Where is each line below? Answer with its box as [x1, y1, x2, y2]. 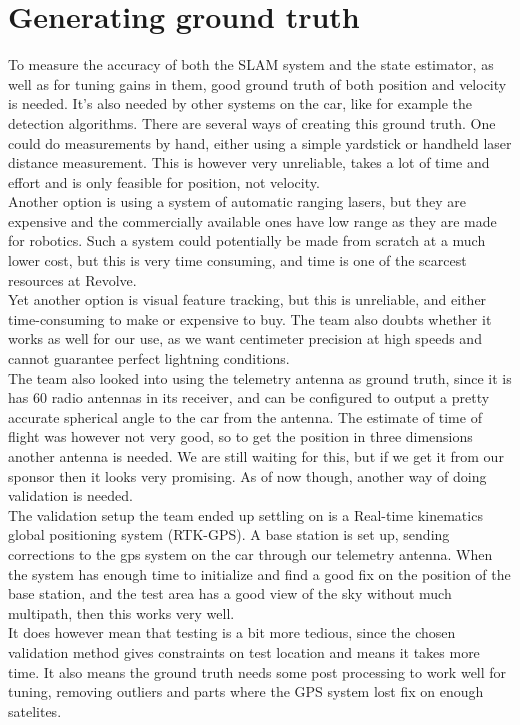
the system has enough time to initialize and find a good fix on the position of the [8, 563, 511, 584]
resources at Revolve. [8, 269, 137, 290]
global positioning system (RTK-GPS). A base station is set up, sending [8, 524, 450, 545]
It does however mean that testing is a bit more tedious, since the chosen [8, 622, 456, 643]
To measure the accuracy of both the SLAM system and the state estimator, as [8, 54, 494, 75]
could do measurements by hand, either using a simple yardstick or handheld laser [8, 132, 512, 153]
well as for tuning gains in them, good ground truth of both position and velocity [8, 73, 507, 94]
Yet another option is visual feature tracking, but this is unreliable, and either [8, 289, 487, 310]
